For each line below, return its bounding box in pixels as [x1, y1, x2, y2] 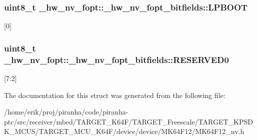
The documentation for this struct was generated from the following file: [4, 89, 225, 100]
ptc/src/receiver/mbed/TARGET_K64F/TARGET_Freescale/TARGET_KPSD [4, 116, 253, 126]
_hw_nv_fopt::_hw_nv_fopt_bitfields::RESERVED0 [4, 53, 229, 65]
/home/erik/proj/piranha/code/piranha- [4, 106, 128, 117]
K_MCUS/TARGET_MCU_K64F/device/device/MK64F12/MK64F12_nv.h [4, 126, 244, 136]
